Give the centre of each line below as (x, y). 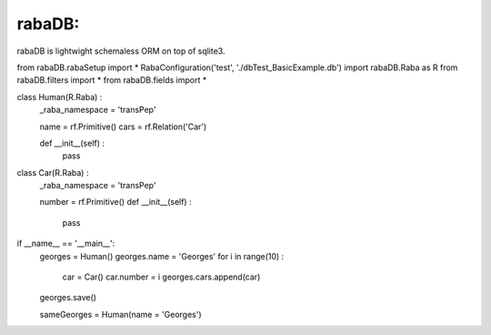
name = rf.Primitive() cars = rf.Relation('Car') (123, 127)
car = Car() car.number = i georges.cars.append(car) (161, 277)
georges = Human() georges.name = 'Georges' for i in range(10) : (162, 256)
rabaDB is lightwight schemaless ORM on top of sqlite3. (121, 51)
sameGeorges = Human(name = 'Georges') (120, 314)
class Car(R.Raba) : (53, 172)
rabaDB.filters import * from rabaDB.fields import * (112, 80)
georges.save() (68, 298)
